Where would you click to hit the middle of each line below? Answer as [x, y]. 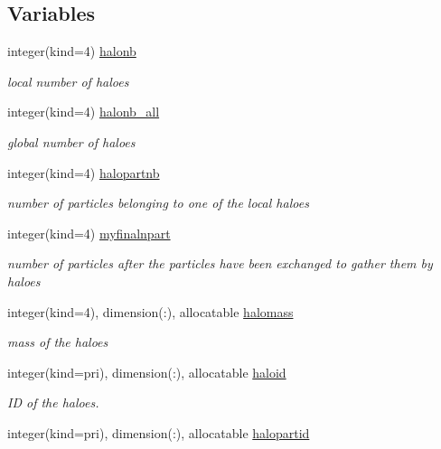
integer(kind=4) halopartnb [84, 172]
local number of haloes [68, 81]
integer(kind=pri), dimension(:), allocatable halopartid [159, 432]
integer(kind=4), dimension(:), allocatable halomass [150, 311]
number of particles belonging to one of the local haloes [158, 203]
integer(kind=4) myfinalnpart [89, 233]
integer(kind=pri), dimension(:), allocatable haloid [147, 372]
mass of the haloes [58, 342]
